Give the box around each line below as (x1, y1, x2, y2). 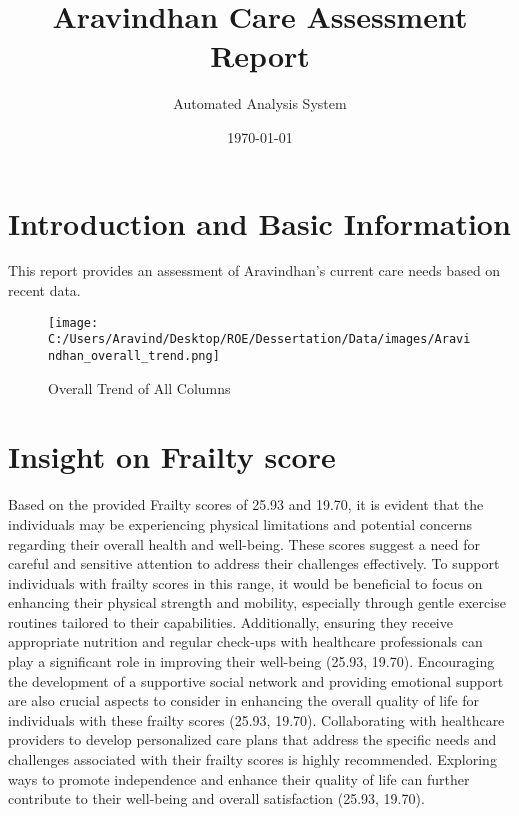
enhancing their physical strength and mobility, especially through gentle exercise (8, 592, 506, 613)
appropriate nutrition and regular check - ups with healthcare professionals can (8, 631, 483, 652)
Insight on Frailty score (8, 436, 336, 477)
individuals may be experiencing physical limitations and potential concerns (8, 513, 472, 534)
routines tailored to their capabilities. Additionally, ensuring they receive (8, 611, 453, 632)
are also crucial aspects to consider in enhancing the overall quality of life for (8, 690, 480, 711)
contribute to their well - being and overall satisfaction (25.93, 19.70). (8, 788, 425, 809)
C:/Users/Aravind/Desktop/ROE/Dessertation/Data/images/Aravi (48, 332, 471, 347)
